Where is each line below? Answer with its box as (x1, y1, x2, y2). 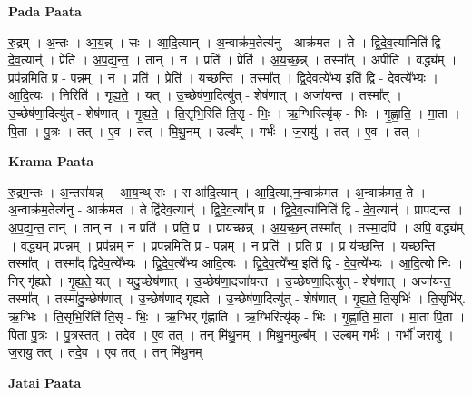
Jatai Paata (8, 372, 82, 391)
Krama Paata (8, 152, 93, 171)
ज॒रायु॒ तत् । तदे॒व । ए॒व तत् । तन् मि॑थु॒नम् (8, 342, 202, 361)
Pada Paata (8, 2, 82, 20)
